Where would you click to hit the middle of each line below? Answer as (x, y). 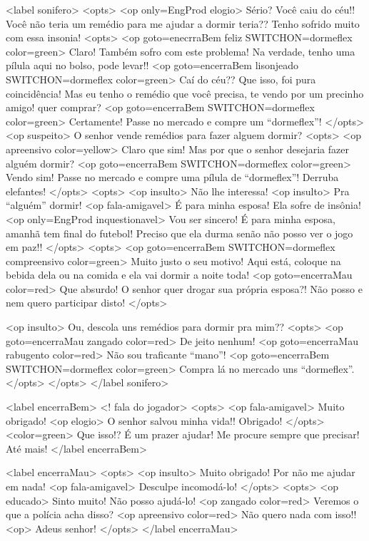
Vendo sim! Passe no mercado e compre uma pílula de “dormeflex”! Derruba (172, 177)
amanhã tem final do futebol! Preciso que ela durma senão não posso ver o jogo (180, 233)
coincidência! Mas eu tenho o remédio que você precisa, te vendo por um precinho (185, 93)
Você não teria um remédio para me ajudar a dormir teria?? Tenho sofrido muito (183, 23)
